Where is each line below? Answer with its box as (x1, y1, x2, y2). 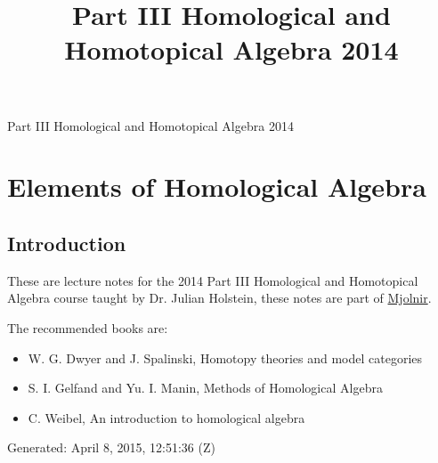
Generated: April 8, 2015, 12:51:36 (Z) (7, 438, 215, 457)
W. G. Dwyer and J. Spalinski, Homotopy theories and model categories (28, 348, 423, 367)
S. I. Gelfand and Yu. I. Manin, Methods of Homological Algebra (28, 378, 383, 397)
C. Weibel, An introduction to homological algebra (28, 408, 305, 426)
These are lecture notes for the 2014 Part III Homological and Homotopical (7, 271, 418, 289)
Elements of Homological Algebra (7, 168, 426, 205)
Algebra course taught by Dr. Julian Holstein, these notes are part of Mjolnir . (7, 288, 432, 307)
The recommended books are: (7, 318, 168, 337)
